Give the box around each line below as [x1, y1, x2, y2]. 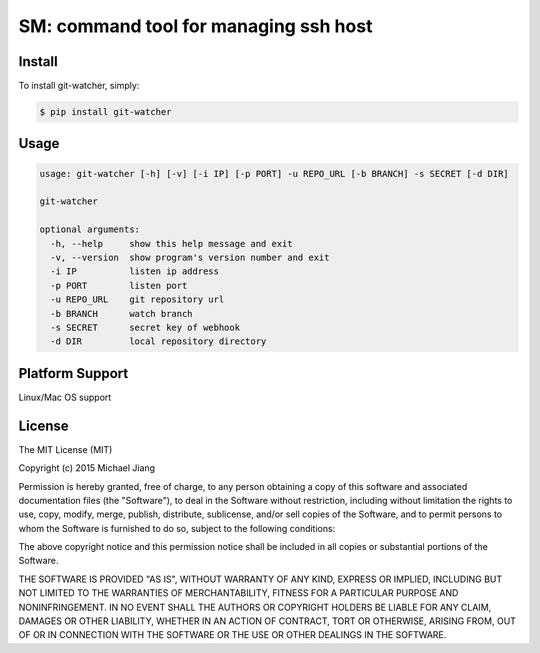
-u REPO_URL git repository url [50, 294, 225, 305]
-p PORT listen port [50, 280, 188, 291]
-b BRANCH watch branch [50, 308, 194, 319]
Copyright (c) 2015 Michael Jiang [18, 462, 155, 474]
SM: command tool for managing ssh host [18, 15, 373, 37]
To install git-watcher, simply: [18, 80, 140, 92]
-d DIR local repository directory [50, 336, 267, 347]
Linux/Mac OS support [18, 391, 112, 403]
